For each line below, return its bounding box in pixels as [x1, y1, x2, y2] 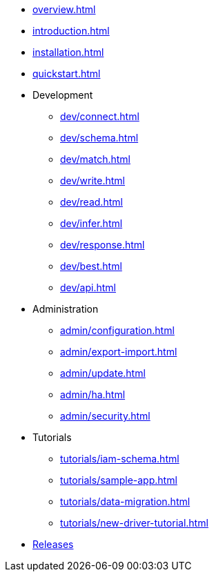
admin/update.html [60, 367, 146, 379]
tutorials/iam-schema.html [60, 453, 179, 464]
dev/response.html [60, 239, 145, 251]
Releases [32, 538, 74, 550]
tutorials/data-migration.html [60, 496, 191, 507]
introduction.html [32, 25, 110, 37]
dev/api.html [60, 282, 116, 293]
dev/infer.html [60, 217, 123, 229]
